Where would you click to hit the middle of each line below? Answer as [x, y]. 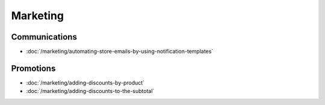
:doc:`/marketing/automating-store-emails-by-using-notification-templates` [120, 52]
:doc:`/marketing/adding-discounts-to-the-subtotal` [90, 91]
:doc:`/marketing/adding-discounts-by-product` [85, 82]
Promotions [33, 68]
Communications [44, 37]
